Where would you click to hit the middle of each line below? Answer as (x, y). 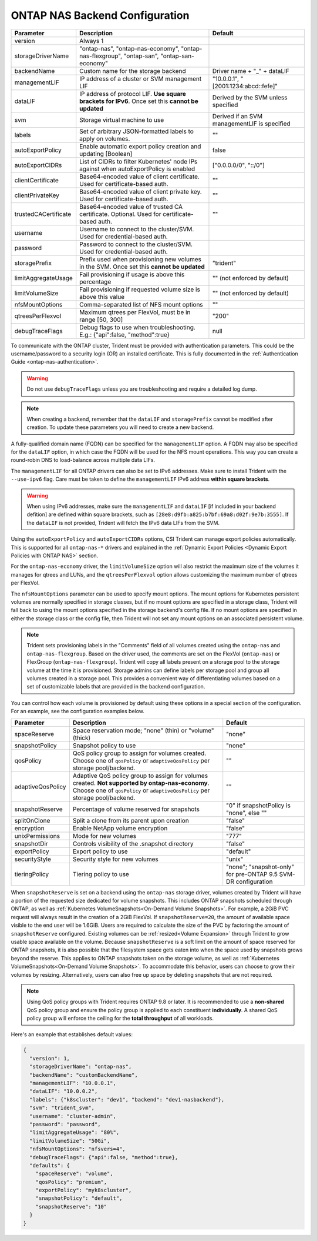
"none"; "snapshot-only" (260, 867)
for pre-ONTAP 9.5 (252, 874)
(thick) (82, 737)
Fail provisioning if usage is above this (132, 274)
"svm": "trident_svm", (62, 1108)
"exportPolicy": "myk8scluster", (84, 1190)
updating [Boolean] (106, 154)
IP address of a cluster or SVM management (141, 78)
